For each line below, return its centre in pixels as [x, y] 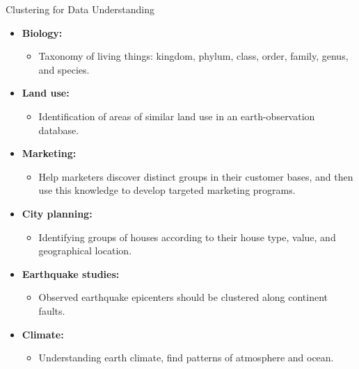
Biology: [42, 32]
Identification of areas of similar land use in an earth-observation [177, 116]
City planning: [57, 213]
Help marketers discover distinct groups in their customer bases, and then [196, 176]
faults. [52, 310]
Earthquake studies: [71, 273]
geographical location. [85, 251]
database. [59, 130]
